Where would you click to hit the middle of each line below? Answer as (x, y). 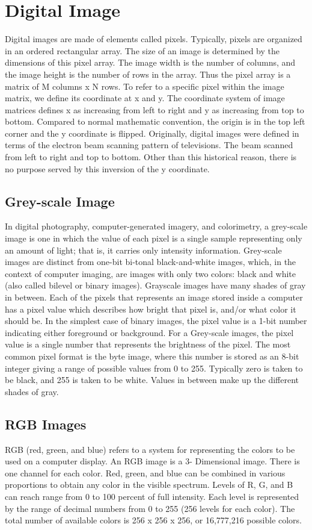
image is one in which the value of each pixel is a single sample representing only (154, 238)
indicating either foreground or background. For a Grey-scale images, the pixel (149, 332)
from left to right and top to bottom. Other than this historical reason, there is (151, 157)
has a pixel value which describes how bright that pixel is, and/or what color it (151, 309)
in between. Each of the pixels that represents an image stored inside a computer (154, 297)
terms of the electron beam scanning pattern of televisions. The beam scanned (149, 145)
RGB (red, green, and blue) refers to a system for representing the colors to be (150, 449)
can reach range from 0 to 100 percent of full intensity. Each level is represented (152, 496)
